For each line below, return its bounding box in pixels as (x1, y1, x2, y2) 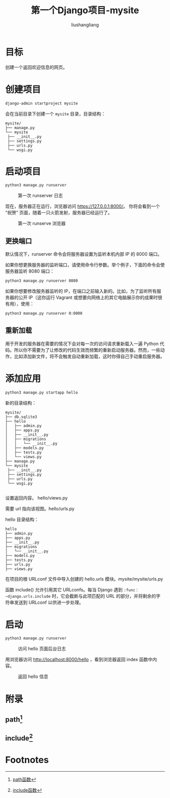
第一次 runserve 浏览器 (18, 220, 66, 226)
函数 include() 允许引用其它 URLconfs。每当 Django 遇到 (5, 586, 123, 593)
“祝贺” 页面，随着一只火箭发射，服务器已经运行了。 (5, 210, 113, 216)
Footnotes (5, 754, 49, 766)
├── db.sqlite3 (5, 414, 37, 420)
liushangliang (71, 21, 99, 28)
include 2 (5, 733, 33, 743)
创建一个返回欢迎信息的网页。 (5, 64, 67, 70)
